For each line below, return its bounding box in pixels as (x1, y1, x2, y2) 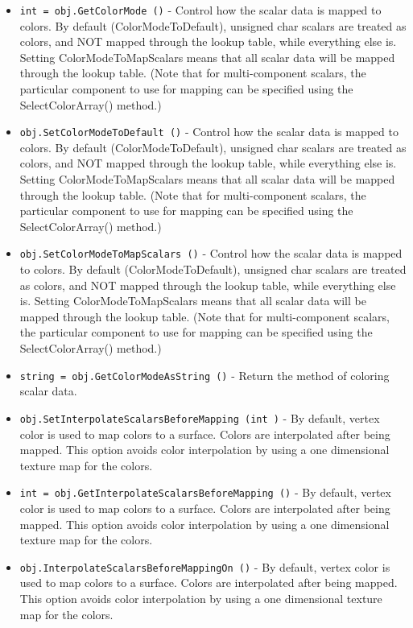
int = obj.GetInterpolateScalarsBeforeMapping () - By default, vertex (19, 484, 391, 501)
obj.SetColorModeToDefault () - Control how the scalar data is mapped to (19, 123, 399, 140)
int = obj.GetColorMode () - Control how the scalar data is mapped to (19, 2, 382, 18)
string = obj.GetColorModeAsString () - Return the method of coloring (19, 366, 390, 383)
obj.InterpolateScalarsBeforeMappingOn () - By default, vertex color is (19, 558, 390, 575)
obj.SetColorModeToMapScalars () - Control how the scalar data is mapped (19, 245, 403, 262)
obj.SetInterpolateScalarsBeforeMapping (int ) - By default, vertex (19, 409, 380, 426)
